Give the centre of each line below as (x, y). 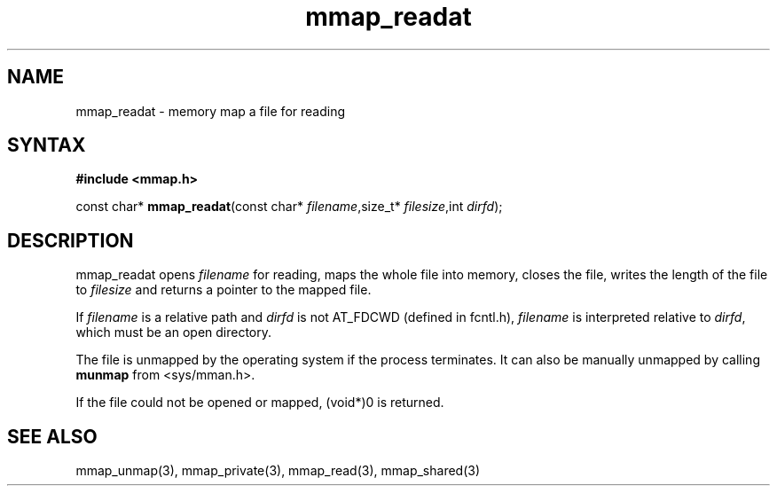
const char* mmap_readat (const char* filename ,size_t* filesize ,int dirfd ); (289, 207)
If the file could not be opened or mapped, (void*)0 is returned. (260, 403)
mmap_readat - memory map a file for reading (211, 111)
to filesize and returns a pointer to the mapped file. (224, 290)
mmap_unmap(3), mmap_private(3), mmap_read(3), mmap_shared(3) (278, 471)
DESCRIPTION (71, 240)
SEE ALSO (52, 436)
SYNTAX (47, 145)
